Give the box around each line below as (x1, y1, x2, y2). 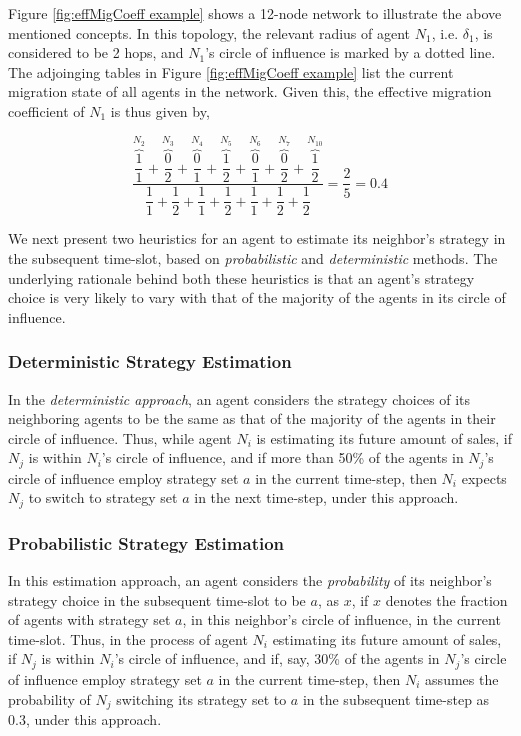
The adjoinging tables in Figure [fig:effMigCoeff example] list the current (8, 61, 454, 82)
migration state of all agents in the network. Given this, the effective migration (8, 81, 492, 102)
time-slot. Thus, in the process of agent (8, 628, 248, 649)
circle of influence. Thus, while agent (8, 427, 232, 448)
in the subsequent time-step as (302, 688, 490, 709)
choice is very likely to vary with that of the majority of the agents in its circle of (8, 287, 506, 308)
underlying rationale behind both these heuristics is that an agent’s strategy (8, 267, 475, 288)
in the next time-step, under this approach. (194, 487, 459, 508)
